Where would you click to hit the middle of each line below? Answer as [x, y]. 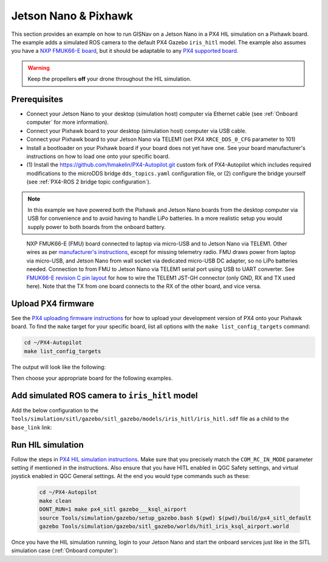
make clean [55, 501]
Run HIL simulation [48, 444]
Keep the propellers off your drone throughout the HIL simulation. [109, 79]
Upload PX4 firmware [53, 303]
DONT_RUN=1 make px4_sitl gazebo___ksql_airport [113, 509]
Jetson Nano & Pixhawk [72, 16]
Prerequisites [37, 99]
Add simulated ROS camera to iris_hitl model [104, 395]
